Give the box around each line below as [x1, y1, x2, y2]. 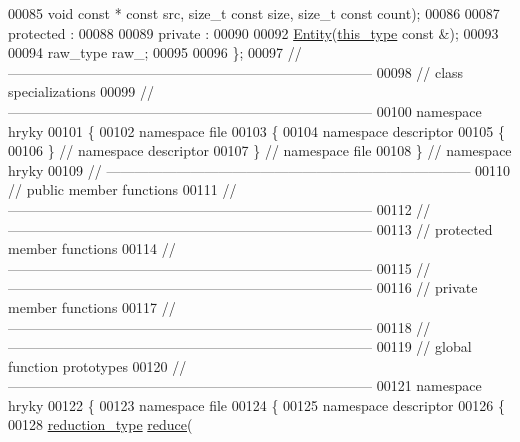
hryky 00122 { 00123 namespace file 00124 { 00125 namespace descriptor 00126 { [8, 394, 505, 415]
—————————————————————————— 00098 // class [8, 61, 464, 82]
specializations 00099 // [8, 81, 154, 102]
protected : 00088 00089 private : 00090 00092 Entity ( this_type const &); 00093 [8, 22, 499, 43]
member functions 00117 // [8, 296, 176, 317]
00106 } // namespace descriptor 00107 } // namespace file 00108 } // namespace [8, 140, 512, 161]
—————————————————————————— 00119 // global [8, 336, 472, 357]
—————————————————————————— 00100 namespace [8, 100, 482, 121]
